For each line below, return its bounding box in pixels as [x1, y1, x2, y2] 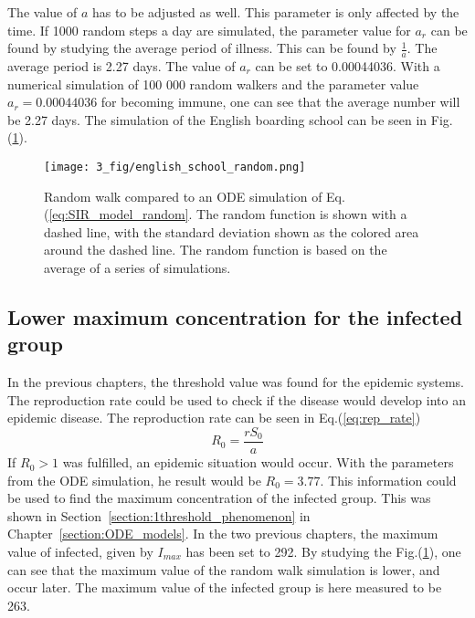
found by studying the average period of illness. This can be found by [7, 38, 396, 58]
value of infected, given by [7, 542, 153, 561]
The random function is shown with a [196, 204, 407, 224]
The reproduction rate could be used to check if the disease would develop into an [7, 390, 466, 409]
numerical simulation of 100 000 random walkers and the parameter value [7, 74, 419, 93]
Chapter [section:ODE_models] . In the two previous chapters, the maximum [7, 524, 438, 543]
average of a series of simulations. [44, 258, 231, 278]
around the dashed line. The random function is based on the [44, 240, 387, 259]
